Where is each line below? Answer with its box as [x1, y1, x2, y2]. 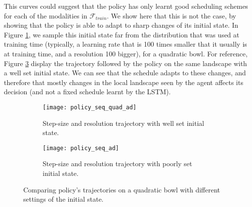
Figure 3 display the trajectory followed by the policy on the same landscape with [4, 58, 247, 68]
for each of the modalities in [4, 10, 88, 20]
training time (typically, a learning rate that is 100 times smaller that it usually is [4, 39, 247, 49]
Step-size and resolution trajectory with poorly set [43, 158, 192, 169]
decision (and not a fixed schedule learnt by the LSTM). [4, 86, 171, 97]
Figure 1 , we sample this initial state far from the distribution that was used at [4, 29, 239, 39]
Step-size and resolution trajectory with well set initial [43, 118, 205, 128]
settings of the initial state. [23, 194, 104, 204]
